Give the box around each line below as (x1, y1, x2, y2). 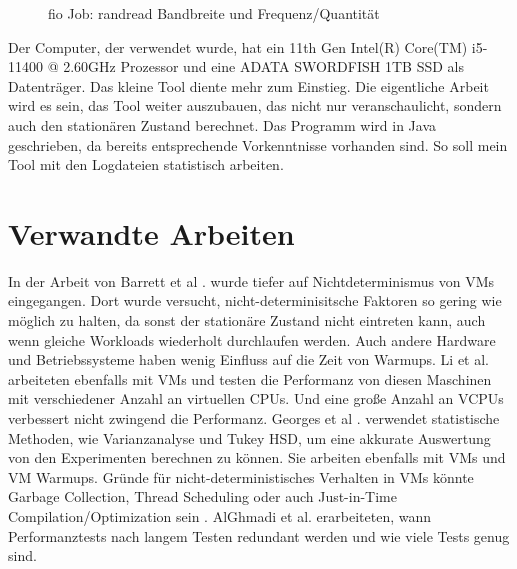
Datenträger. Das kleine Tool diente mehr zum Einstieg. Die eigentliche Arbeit (8, 75, 489, 96)
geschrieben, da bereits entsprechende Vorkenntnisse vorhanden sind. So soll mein (8, 134, 508, 155)
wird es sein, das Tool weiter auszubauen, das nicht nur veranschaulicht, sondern (8, 95, 502, 116)
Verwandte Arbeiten (8, 212, 295, 253)
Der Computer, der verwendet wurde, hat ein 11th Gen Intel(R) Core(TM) (8, 36, 468, 57)
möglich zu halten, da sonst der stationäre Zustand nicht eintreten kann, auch (8, 310, 486, 331)
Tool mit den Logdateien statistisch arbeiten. (8, 154, 284, 175)
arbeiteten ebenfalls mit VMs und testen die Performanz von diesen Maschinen (8, 368, 492, 389)
